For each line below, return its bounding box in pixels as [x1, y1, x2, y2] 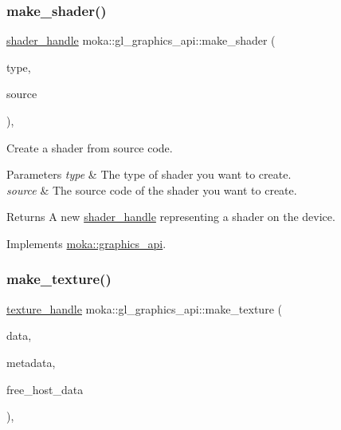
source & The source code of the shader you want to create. [6, 181, 297, 198]
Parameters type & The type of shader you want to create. [6, 166, 292, 183]
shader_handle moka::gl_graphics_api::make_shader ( [6, 32, 276, 49]
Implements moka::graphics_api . [6, 235, 167, 251]
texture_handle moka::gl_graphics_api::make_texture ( [6, 300, 282, 317]
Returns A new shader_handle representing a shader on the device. [6, 208, 335, 225]
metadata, [6, 353, 56, 370]
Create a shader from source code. [6, 139, 173, 156]
